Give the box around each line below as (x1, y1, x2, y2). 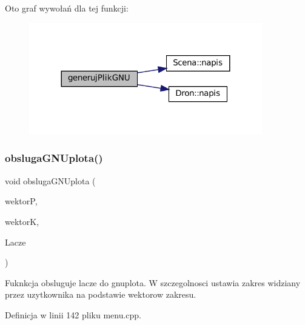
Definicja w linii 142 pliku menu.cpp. (5, 308, 142, 321)
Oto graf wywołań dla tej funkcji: (5, 2, 129, 14)
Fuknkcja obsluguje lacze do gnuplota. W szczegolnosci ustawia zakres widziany (5, 276, 301, 289)
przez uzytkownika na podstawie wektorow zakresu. (5, 288, 196, 301)
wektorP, (5, 195, 38, 207)
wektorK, (5, 215, 39, 227)
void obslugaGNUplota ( (5, 174, 96, 187)
